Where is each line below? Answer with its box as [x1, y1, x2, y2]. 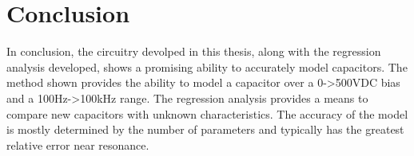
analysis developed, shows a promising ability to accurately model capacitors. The [6, 58, 408, 75]
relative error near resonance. [6, 136, 149, 153]
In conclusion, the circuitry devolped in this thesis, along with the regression [6, 43, 381, 60]
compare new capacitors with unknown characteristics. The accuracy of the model [6, 105, 408, 122]
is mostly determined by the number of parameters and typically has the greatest [6, 121, 404, 138]
